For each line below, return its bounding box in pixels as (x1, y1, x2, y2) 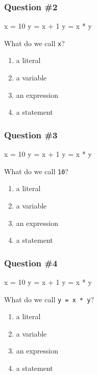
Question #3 (4, 128, 58, 141)
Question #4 (4, 256, 58, 269)
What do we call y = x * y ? (4, 294, 94, 304)
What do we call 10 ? (4, 165, 68, 176)
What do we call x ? (4, 37, 65, 48)
